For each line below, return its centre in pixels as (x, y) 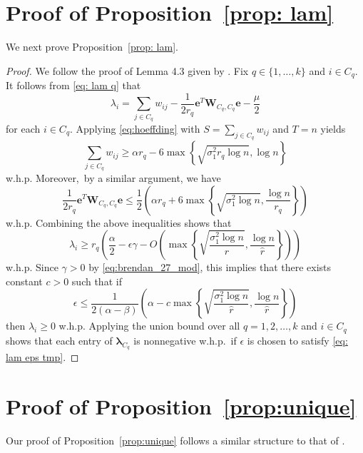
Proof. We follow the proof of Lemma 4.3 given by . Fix (127, 70)
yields (333, 128)
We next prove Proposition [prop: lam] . (92, 47)
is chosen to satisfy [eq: (297, 340)
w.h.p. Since (32, 267)
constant (24, 281)
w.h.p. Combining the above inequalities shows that (119, 222)
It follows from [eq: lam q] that (73, 85)
